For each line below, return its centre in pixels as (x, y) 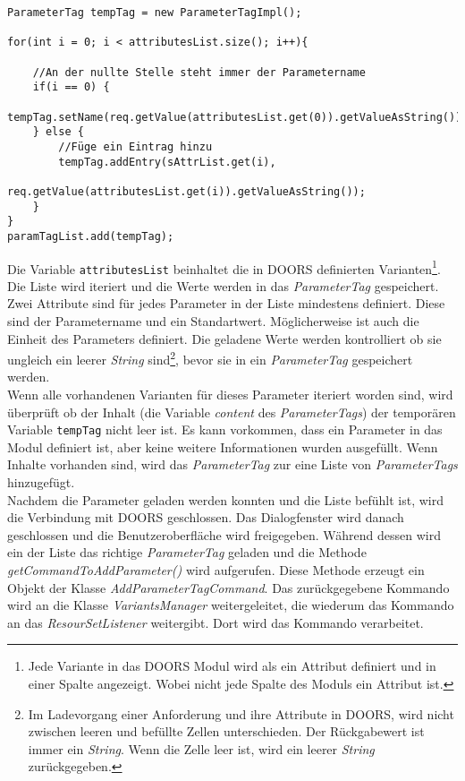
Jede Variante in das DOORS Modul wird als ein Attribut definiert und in (232, 666)
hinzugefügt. (41, 482)
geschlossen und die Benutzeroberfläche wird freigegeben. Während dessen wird (224, 534)
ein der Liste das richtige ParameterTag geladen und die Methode (187, 552)
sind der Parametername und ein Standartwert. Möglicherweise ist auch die (213, 321)
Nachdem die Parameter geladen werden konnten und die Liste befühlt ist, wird (225, 499)
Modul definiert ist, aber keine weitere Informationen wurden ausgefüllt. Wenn (223, 446)
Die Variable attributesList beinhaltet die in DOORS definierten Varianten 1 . (224, 267)
